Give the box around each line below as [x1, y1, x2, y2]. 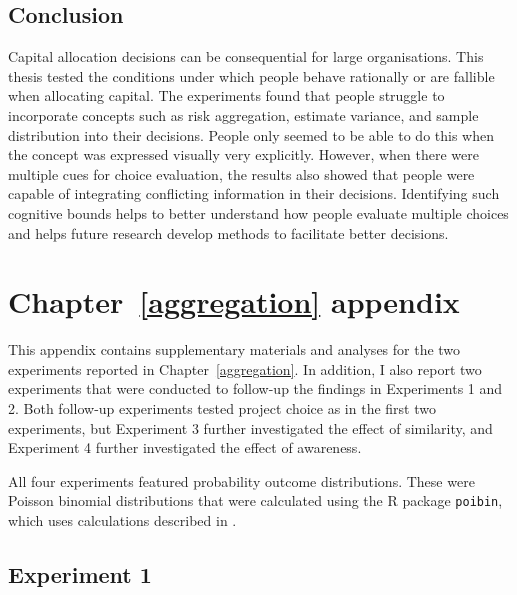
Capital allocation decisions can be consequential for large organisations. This [8, 46, 484, 67]
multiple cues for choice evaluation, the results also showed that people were [8, 163, 475, 184]
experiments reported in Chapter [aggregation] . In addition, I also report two [8, 358, 482, 379]
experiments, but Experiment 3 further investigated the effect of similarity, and [8, 417, 493, 438]
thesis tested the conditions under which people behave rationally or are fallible [8, 65, 495, 86]
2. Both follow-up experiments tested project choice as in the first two [8, 398, 436, 419]
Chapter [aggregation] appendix [8, 281, 460, 322]
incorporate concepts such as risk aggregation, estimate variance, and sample [8, 104, 479, 125]
